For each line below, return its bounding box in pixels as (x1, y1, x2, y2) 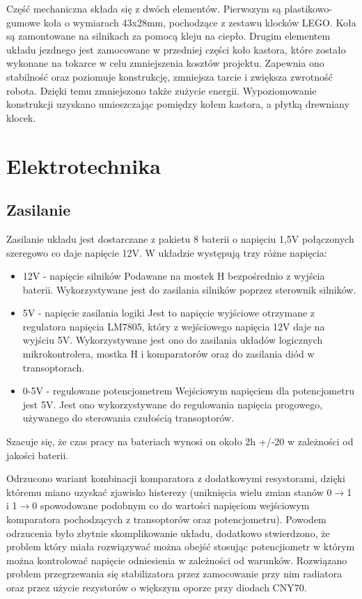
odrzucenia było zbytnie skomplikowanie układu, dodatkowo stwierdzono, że (6, 525, 330, 540)
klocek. (6, 110, 36, 125)
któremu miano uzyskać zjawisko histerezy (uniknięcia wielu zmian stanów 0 (6, 484, 332, 499)
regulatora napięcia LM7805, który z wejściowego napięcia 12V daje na (22, 319, 325, 333)
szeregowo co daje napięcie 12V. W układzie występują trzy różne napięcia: (6, 245, 327, 259)
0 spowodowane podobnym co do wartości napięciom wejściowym (32, 498, 310, 513)
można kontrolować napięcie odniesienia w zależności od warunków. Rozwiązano (6, 552, 347, 567)
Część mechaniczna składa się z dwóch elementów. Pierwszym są (6, 1, 281, 15)
